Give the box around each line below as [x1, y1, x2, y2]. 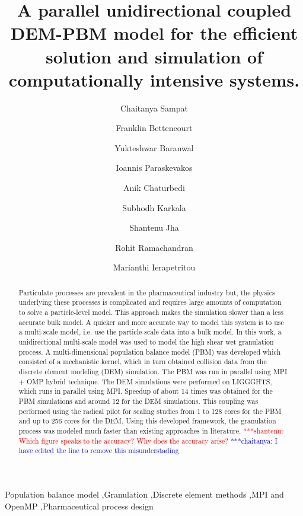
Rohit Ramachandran [115, 241, 193, 253]
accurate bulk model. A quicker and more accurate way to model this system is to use [18, 317, 284, 327]
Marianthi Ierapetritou [113, 261, 196, 273]
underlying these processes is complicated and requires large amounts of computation [18, 297, 282, 307]
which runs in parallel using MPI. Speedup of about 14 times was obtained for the [18, 386, 273, 396]
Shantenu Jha [129, 221, 179, 234]
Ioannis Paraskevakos [116, 161, 193, 174]
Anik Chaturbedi [123, 181, 185, 194]
